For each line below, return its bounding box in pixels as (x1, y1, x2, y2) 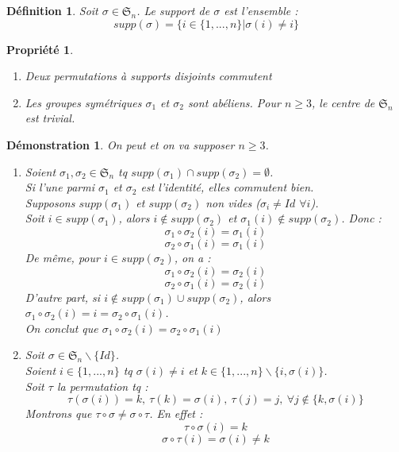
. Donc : (341, 210, 382, 226)
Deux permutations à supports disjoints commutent (25, 68, 272, 84)
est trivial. (25, 110, 75, 126)
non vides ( (205, 194, 260, 211)
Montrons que (25, 405, 92, 422)
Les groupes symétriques (25, 94, 142, 110)
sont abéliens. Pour (187, 94, 281, 110)
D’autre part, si (25, 288, 101, 305)
